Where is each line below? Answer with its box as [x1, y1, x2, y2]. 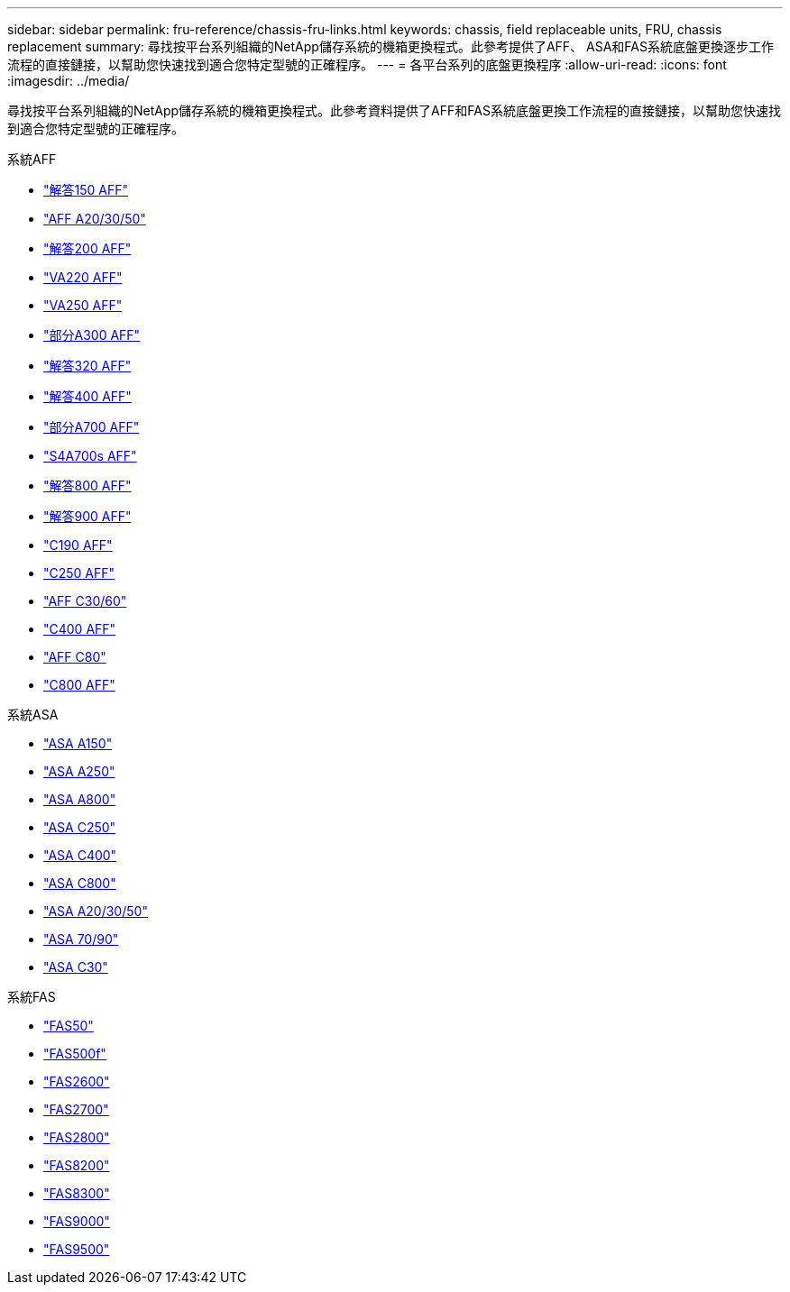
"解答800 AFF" [43, 478, 132, 493]
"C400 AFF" [43, 621, 116, 637]
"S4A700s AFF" [43, 448, 137, 463]
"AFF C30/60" [43, 593, 127, 609]
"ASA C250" [43, 820, 116, 835]
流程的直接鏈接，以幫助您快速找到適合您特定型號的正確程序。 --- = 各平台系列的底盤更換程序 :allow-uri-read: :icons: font [7, 57, 727, 72]
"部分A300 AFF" [43, 327, 141, 343]
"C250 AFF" [43, 565, 115, 581]
